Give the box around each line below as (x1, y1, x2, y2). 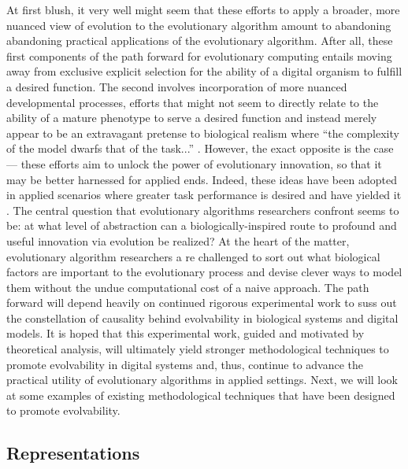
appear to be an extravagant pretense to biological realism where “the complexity (6, 124, 399, 141)
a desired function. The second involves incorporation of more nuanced (6, 78, 347, 94)
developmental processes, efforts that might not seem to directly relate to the (6, 94, 379, 110)
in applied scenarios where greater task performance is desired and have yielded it (6, 186, 402, 203)
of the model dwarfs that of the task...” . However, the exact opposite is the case (6, 140, 394, 157)
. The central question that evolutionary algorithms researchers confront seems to (6, 201, 399, 218)
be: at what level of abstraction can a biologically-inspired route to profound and (6, 217, 397, 234)
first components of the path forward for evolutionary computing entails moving (6, 47, 392, 64)
